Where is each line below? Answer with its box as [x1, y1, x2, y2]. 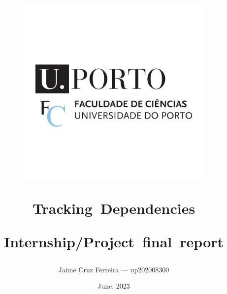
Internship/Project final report [3, 231, 224, 251]
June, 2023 [97, 281, 130, 291]
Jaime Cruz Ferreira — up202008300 [58, 264, 169, 274]
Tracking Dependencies [32, 198, 195, 218]
